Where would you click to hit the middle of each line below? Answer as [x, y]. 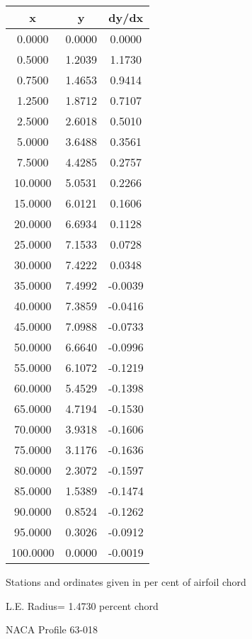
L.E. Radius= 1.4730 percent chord [82, 605]
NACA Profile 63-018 [52, 629]
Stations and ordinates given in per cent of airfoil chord [126, 582]
